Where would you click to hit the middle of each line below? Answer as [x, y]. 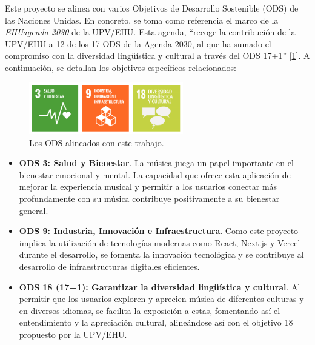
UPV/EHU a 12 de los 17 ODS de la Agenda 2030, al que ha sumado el [138, 43]
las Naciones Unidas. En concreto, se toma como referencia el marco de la [142, 20]
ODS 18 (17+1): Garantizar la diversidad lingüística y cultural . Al [160, 286]
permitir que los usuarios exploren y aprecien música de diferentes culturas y [161, 299]
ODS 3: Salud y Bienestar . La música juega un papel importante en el [156, 163]
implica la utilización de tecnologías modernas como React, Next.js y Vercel [160, 242]
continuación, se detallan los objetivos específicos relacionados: [121, 67]
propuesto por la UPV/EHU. [73, 334]
